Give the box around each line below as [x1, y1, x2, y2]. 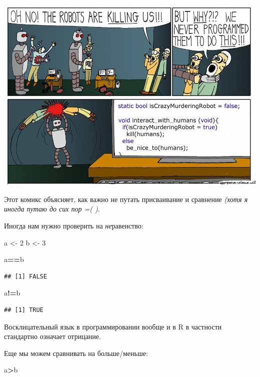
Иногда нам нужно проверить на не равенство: [4, 220, 143, 231]
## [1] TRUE [4, 306, 43, 313]
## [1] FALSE [4, 272, 47, 280]
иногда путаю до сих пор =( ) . [4, 203, 100, 214]
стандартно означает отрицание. [4, 331, 101, 341]
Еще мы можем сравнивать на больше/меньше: [4, 347, 148, 358]
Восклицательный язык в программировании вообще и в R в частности [4, 321, 222, 331]
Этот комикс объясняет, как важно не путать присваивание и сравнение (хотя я [4, 193, 248, 204]
